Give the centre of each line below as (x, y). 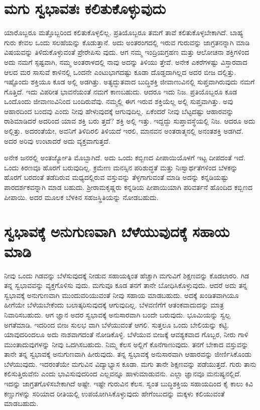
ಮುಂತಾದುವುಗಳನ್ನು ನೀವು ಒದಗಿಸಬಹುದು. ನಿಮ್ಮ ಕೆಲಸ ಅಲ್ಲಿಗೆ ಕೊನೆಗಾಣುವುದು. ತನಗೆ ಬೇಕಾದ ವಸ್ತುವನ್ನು (126, 344)
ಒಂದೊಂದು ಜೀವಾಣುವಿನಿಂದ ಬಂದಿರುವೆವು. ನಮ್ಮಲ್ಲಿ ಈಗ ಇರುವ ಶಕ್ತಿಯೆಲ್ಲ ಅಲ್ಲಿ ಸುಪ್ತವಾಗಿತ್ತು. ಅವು (119, 101)
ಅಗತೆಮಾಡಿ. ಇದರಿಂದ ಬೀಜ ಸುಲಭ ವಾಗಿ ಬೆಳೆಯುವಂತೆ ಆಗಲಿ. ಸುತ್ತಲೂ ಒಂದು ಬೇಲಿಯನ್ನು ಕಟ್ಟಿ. (117, 324)
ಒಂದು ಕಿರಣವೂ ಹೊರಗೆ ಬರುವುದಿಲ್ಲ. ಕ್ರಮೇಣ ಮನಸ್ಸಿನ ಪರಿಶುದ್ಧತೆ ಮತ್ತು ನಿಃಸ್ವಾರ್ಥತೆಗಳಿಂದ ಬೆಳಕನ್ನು (121, 167)
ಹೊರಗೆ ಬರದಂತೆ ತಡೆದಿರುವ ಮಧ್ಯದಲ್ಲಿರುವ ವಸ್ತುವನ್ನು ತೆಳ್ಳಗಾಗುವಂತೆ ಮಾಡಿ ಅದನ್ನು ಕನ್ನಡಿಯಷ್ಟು (116, 177)
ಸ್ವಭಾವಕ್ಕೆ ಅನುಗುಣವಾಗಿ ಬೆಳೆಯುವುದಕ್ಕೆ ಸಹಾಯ (117, 231)
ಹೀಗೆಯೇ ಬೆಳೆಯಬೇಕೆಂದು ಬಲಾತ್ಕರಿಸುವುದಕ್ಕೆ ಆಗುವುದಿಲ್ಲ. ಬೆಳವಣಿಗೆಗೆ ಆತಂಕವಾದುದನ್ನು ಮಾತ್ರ (114, 305)
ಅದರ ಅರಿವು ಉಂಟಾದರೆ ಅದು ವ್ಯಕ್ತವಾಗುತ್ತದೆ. (57, 140)
